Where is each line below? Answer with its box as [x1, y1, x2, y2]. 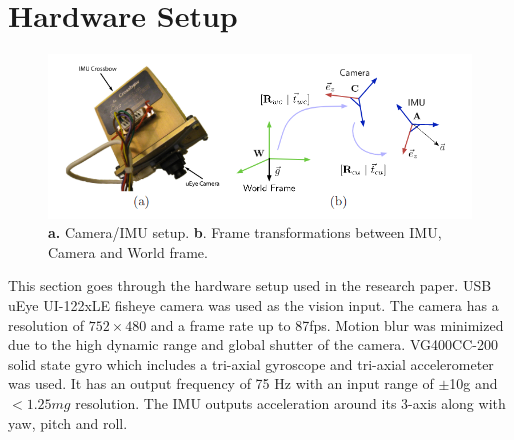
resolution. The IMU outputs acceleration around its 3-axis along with [75, 393, 506, 414]
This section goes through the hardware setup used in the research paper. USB [8, 275, 492, 296]
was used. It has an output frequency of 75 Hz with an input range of [8, 373, 434, 394]
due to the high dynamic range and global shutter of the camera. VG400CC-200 [8, 334, 498, 355]
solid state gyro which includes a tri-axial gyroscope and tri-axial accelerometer [8, 353, 494, 374]
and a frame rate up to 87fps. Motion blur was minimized [150, 314, 504, 335]
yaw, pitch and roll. [8, 412, 128, 433]
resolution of [8, 314, 84, 335]
